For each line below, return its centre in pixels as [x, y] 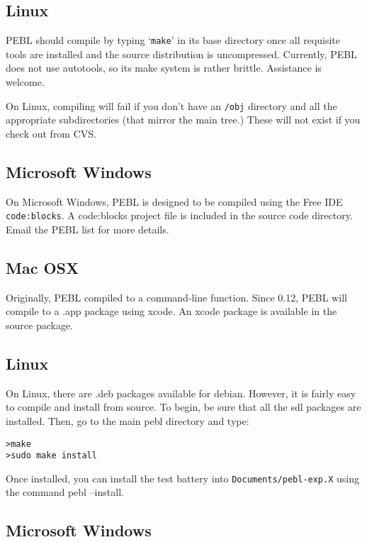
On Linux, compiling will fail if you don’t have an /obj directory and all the [171, 105]
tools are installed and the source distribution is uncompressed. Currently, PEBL [181, 54]
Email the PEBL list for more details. [87, 229]
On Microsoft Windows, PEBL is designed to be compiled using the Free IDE [174, 201]
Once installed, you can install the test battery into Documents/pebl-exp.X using [182, 478]
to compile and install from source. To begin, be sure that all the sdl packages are [183, 407]
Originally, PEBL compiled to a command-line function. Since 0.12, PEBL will [176, 297]
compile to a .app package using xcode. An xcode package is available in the [171, 311]
